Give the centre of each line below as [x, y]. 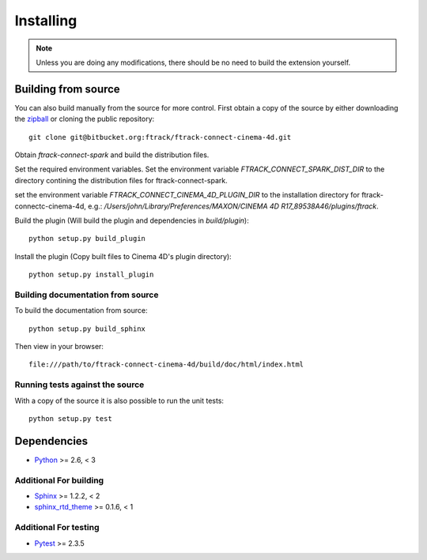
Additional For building [59, 480]
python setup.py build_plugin [87, 239]
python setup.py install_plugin [91, 275]
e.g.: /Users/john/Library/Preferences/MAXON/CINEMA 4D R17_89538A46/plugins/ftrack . [233, 206]
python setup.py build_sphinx [87, 329]
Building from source [67, 89]
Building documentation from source [87, 295]
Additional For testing [57, 528]
